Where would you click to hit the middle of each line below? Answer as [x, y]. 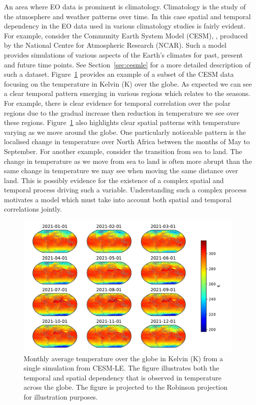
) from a [211, 358]
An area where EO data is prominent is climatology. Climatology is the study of [125, 6]
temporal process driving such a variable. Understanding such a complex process [125, 190]
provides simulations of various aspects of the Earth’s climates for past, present [124, 54]
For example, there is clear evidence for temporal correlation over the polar [117, 103]
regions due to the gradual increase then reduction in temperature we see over [122, 112]
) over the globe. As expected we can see [191, 83]
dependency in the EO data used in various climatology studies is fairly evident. [125, 26]
